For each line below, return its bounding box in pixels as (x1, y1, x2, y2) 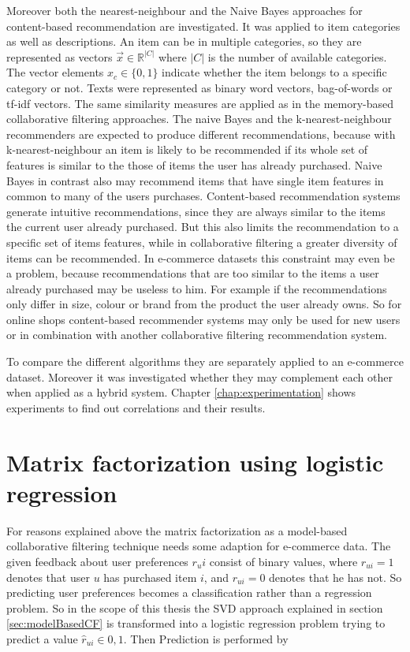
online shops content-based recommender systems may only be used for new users (6, 311, 401, 327)
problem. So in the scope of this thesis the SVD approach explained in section (6, 599, 383, 616)
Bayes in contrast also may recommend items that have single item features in (6, 172, 384, 188)
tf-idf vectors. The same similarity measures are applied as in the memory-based (6, 95, 394, 111)
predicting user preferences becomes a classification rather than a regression (6, 584, 372, 601)
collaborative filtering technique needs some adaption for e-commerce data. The (6, 538, 391, 554)
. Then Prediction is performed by (123, 630, 289, 646)
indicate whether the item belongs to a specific (162, 64, 387, 80)
